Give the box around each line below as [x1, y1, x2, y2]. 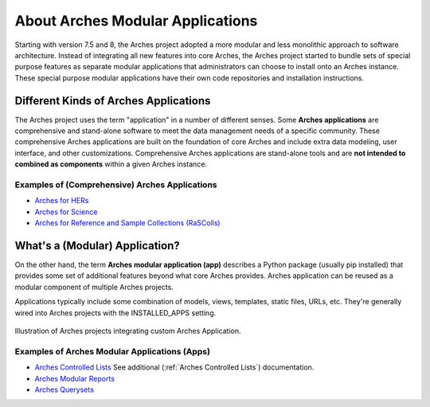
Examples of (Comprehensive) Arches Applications [14, 179, 217, 190]
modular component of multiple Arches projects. [14, 282, 174, 292]
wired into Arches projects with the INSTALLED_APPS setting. [14, 307, 217, 318]
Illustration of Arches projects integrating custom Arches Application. [14, 326, 241, 335]
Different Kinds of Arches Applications [14, 94, 211, 108]
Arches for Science [34, 207, 98, 217]
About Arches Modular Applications [14, 12, 258, 29]
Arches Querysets [34, 385, 95, 394]
